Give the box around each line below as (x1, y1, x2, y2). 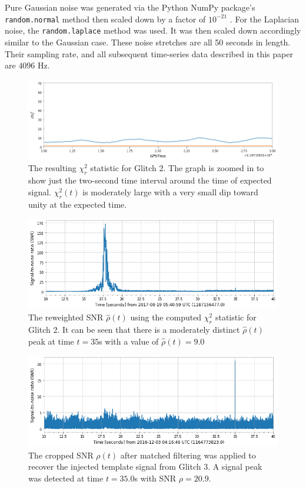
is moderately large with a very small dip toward (82, 185, 258, 198)
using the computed (130, 311, 202, 323)
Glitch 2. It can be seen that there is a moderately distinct (28, 323, 240, 336)
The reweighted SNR (28, 311, 104, 323)
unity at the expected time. (28, 198, 127, 210)
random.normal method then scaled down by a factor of (5, 12, 206, 25)
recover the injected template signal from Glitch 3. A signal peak (28, 460, 262, 473)
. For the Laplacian (229, 12, 299, 25)
